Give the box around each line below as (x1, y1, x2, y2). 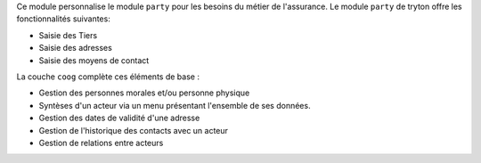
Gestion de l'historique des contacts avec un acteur (38, 125, 229, 135)
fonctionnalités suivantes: (16, 13, 110, 24)
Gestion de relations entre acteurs (38, 137, 164, 148)
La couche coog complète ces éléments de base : (16, 71, 200, 82)
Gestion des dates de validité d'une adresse (38, 112, 200, 124)
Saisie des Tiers (38, 29, 98, 40)
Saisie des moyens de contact (38, 54, 150, 66)
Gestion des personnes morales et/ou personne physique (38, 87, 250, 98)
